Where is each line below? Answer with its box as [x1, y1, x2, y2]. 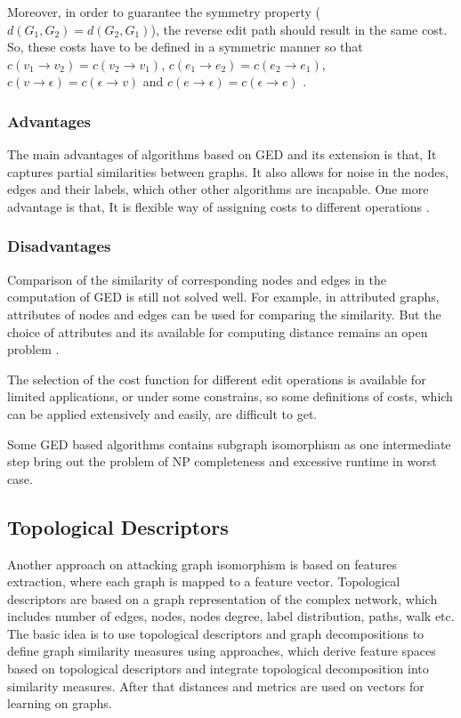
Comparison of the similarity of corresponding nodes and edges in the [7, 270, 387, 288]
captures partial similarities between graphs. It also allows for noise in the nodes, [7, 162, 449, 181]
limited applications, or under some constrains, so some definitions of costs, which [7, 387, 453, 406]
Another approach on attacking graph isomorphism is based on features [7, 554, 398, 573]
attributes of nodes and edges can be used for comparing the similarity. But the [7, 304, 441, 323]
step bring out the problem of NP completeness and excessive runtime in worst [7, 452, 437, 471]
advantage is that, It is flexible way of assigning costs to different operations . [7, 197, 430, 215]
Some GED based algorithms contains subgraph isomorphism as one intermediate [7, 434, 451, 453]
